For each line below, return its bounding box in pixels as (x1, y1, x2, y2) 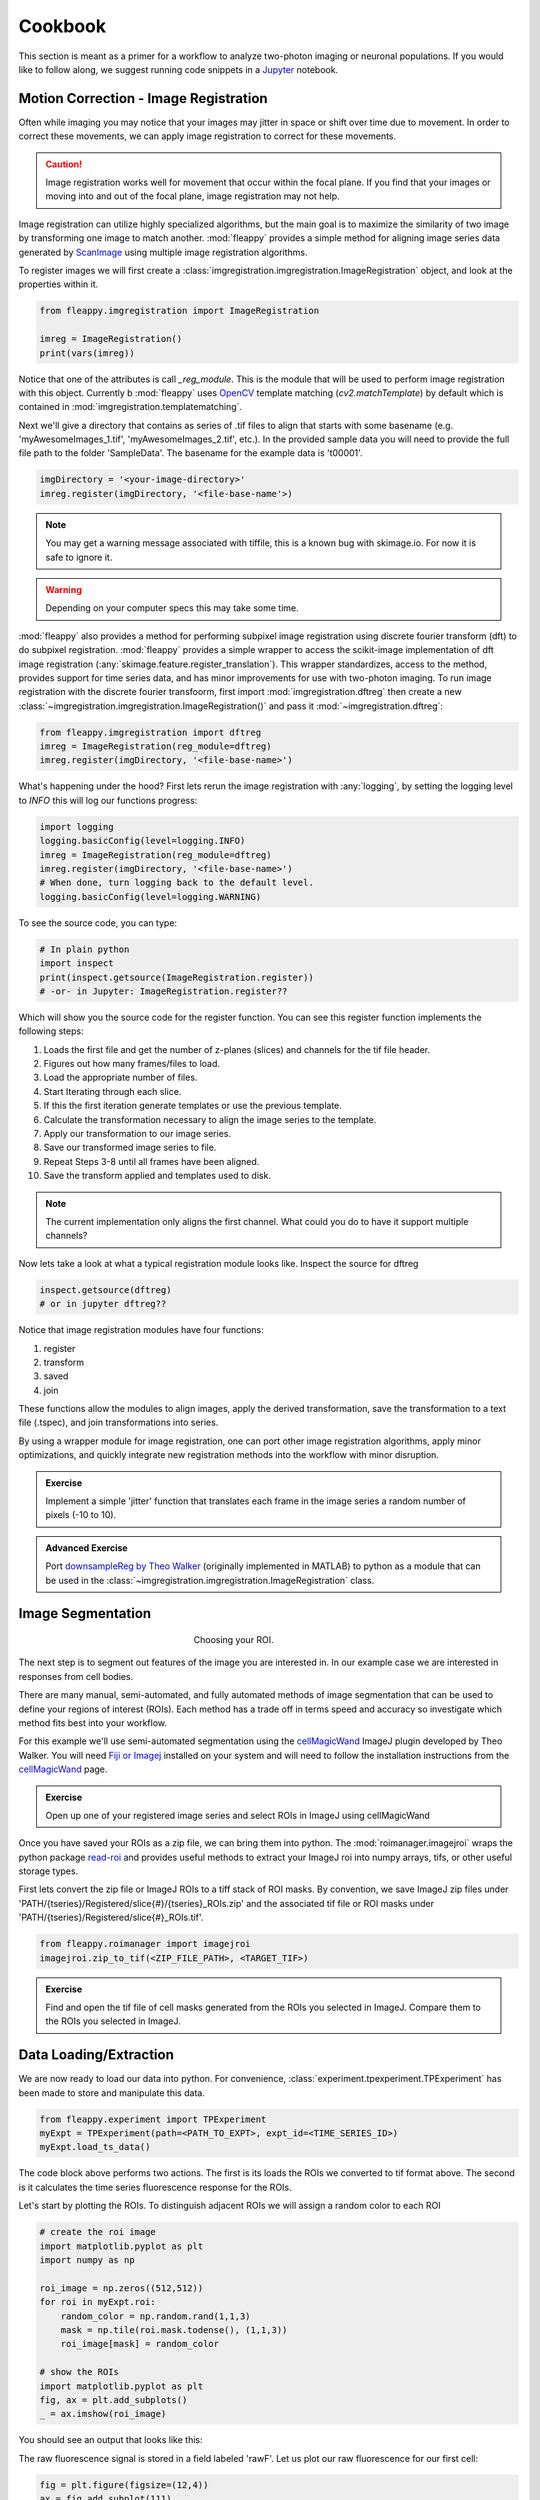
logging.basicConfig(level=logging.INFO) (39, 835, 246, 847)
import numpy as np (39, 2255, 135, 2265)
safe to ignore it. (45, 551, 113, 563)
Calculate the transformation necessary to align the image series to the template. (43, 1113, 377, 1125)
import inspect (39, 958, 114, 969)
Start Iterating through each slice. (43, 1085, 182, 1097)
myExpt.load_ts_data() (39, 2141, 151, 2153)
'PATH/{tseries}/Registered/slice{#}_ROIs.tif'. (18, 1911, 204, 1924)
